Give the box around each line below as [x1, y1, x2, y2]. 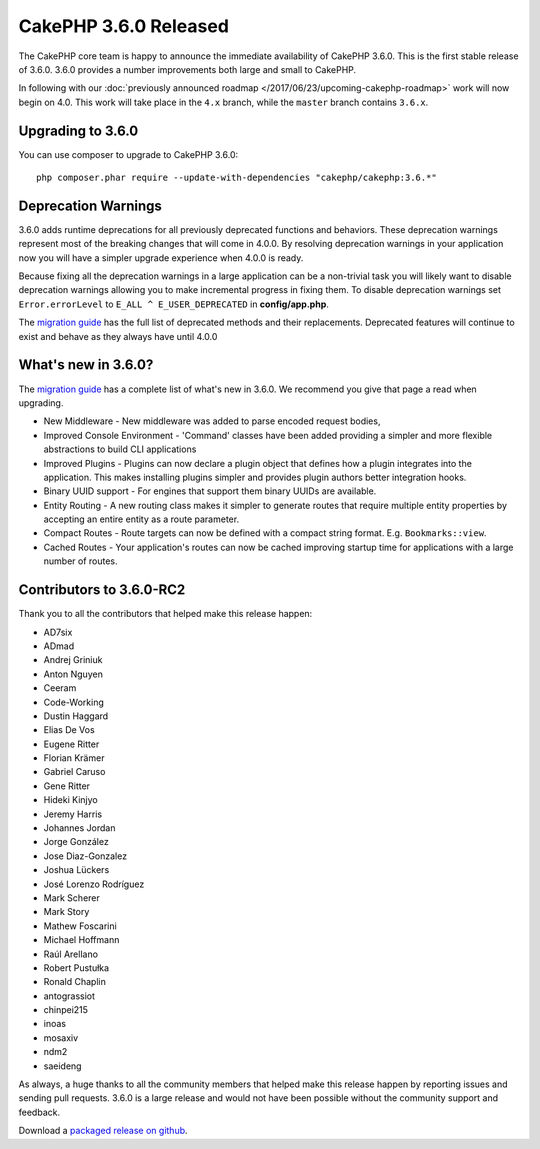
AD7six [43, 626, 73, 638]
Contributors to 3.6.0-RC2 [18, 581, 186, 599]
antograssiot [43, 990, 95, 1002]
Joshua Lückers [43, 864, 110, 876]
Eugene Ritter [43, 738, 100, 750]
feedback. [18, 1106, 60, 1118]
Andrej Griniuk [43, 654, 103, 666]
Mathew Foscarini [43, 920, 117, 932]
